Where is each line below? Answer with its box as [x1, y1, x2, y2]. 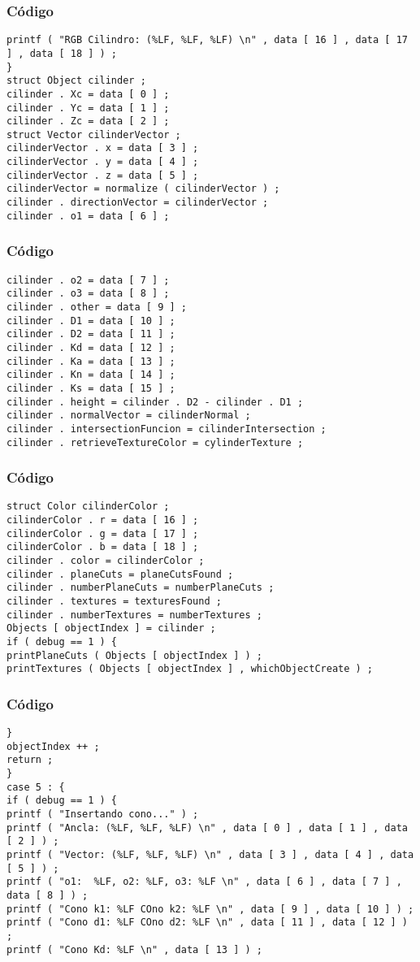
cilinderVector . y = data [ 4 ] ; [6, 156, 199, 168]
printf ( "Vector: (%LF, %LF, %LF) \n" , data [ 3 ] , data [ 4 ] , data [6, 849, 414, 861]
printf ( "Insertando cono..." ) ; [6, 808, 199, 821]
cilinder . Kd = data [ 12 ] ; [6, 341, 175, 353]
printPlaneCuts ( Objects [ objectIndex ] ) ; [6, 649, 262, 661]
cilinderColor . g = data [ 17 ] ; [6, 527, 199, 539]
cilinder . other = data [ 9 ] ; [6, 301, 187, 313]
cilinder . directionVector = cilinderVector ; [6, 197, 269, 209]
